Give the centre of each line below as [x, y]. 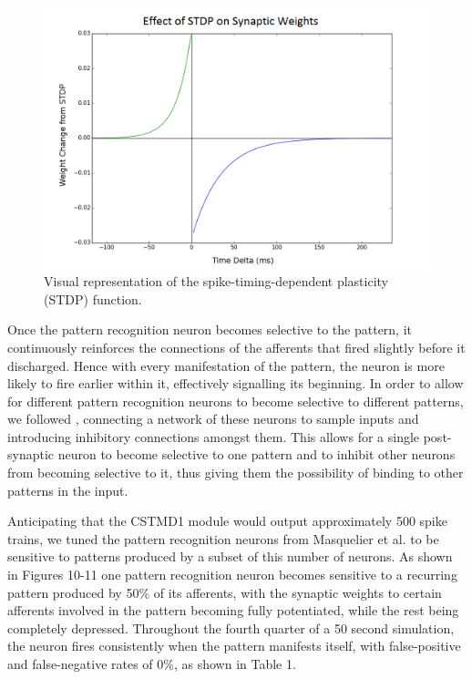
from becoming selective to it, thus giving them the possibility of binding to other [236, 473]
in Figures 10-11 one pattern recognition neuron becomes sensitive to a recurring [232, 575]
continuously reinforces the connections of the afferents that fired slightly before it [236, 347]
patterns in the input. [68, 490]
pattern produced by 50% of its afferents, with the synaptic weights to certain [225, 592]
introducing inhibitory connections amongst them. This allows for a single [214, 436]
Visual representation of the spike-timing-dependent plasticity [216, 281]
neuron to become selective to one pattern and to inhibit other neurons [257, 454]
